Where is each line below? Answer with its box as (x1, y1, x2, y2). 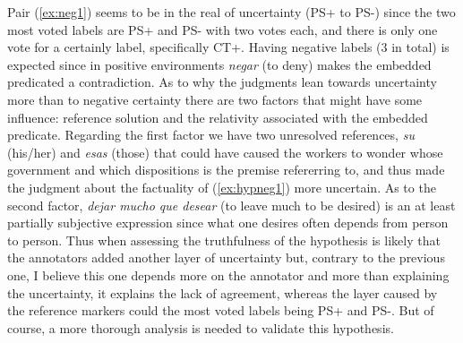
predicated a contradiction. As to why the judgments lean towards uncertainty (7, 73, 437, 91)
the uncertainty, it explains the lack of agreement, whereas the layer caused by (7, 283, 438, 302)
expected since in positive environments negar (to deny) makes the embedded (7, 55, 432, 73)
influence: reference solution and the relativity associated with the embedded (7, 107, 428, 126)
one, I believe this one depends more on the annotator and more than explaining (7, 265, 450, 284)
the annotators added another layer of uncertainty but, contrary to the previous (7, 248, 445, 267)
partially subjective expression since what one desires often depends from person (7, 213, 449, 232)
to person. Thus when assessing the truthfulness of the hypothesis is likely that (7, 230, 441, 249)
